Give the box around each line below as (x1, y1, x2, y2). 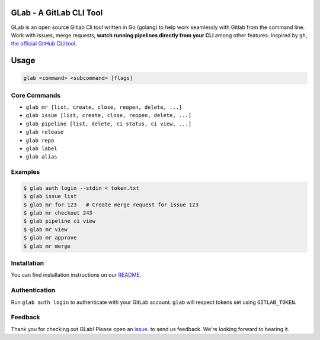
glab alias (25, 154, 57, 160)
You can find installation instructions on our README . (11, 271, 142, 279)
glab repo (25, 137, 55, 144)
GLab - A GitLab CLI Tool (11, 8, 103, 18)
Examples (11, 168, 40, 176)
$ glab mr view (23, 226, 68, 233)
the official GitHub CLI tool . (11, 40, 77, 47)
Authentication (11, 286, 56, 294)
